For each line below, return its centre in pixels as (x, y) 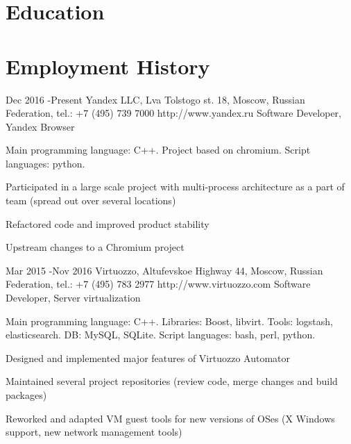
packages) (26, 395)
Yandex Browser (40, 126)
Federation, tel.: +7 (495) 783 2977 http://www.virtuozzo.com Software (158, 284)
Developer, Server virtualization (73, 298)
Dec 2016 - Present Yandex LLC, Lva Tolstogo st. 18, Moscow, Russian (155, 99)
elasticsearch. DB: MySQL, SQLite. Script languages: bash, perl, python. (161, 335)
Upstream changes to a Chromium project (95, 247)
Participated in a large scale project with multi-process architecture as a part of (175, 187)
